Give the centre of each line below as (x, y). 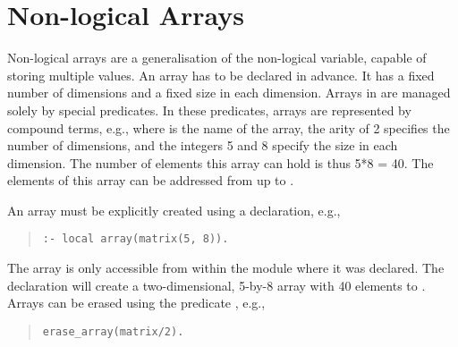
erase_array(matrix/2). (113, 331)
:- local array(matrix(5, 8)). (136, 239)
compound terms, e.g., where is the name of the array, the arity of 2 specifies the (229, 127)
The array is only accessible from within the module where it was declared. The (226, 268)
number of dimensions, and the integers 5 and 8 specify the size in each (203, 145)
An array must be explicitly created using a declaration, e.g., (174, 210)
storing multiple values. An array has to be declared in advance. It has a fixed (221, 75)
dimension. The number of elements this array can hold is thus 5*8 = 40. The (221, 162)
